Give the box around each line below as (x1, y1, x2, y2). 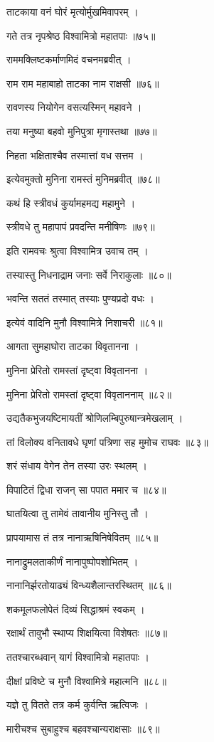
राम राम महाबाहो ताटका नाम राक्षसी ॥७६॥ (6, 75, 159, 90)
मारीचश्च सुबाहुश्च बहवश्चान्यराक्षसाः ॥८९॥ (6, 721, 160, 736)
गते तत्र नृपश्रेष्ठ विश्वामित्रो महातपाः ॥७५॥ (6, 28, 156, 43)
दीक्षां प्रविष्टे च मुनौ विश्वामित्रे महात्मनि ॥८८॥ (6, 673, 166, 688)
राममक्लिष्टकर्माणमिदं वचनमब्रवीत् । (6, 52, 132, 67)
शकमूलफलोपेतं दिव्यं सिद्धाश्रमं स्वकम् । (6, 601, 145, 616)
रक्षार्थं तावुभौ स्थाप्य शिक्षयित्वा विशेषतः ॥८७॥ (6, 625, 168, 640)
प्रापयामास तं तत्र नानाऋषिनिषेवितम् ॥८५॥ (6, 530, 159, 545)
